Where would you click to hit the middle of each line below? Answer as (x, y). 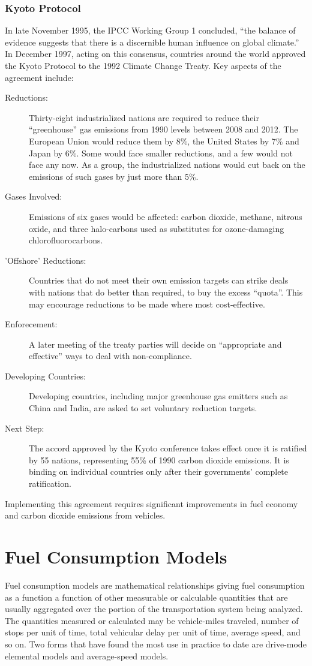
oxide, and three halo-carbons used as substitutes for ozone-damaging (157, 228)
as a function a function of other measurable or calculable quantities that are (146, 597)
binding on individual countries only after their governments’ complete (159, 471)
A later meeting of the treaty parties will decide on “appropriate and (155, 344)
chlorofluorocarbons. (66, 240)
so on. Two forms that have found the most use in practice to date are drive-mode (156, 644)
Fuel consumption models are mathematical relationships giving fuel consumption (155, 585)
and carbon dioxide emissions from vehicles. (85, 515)
